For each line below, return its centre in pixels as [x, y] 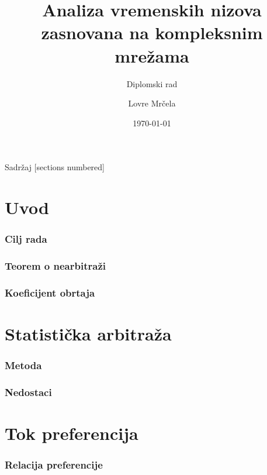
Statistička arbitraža [88, 333]
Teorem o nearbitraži [55, 266]
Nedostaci [28, 392]
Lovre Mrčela [152, 103]
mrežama [152, 55]
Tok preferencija [72, 433]
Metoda [23, 365]
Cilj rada [26, 239]
